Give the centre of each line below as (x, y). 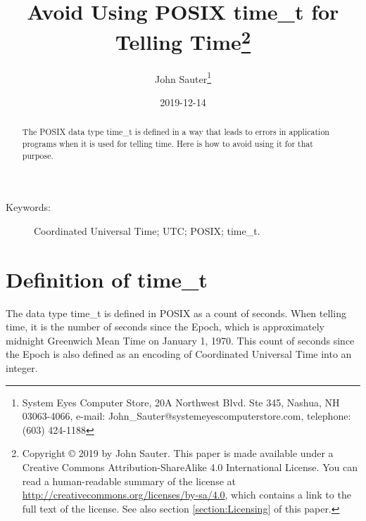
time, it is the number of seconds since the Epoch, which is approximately (165, 327)
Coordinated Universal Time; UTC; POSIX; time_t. (147, 230)
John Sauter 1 (183, 77)
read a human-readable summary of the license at (129, 481)
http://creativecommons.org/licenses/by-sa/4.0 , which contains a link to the (187, 495)
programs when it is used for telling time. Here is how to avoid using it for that (168, 143)
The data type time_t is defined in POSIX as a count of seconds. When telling (176, 313)
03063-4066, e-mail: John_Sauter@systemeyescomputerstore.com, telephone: (187, 416)
